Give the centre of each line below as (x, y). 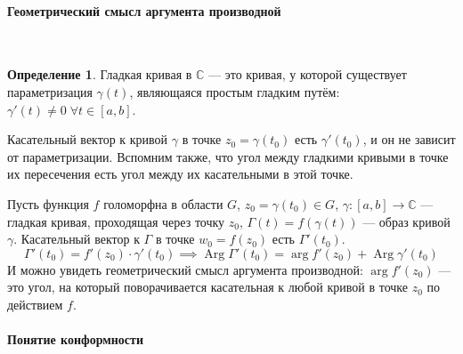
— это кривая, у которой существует (308, 74)
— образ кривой (406, 221)
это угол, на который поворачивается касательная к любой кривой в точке (208, 287)
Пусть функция (48, 203)
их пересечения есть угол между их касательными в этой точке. (180, 174)
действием (35, 304)
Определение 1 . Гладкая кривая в (100, 74)
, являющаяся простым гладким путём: (235, 91)
